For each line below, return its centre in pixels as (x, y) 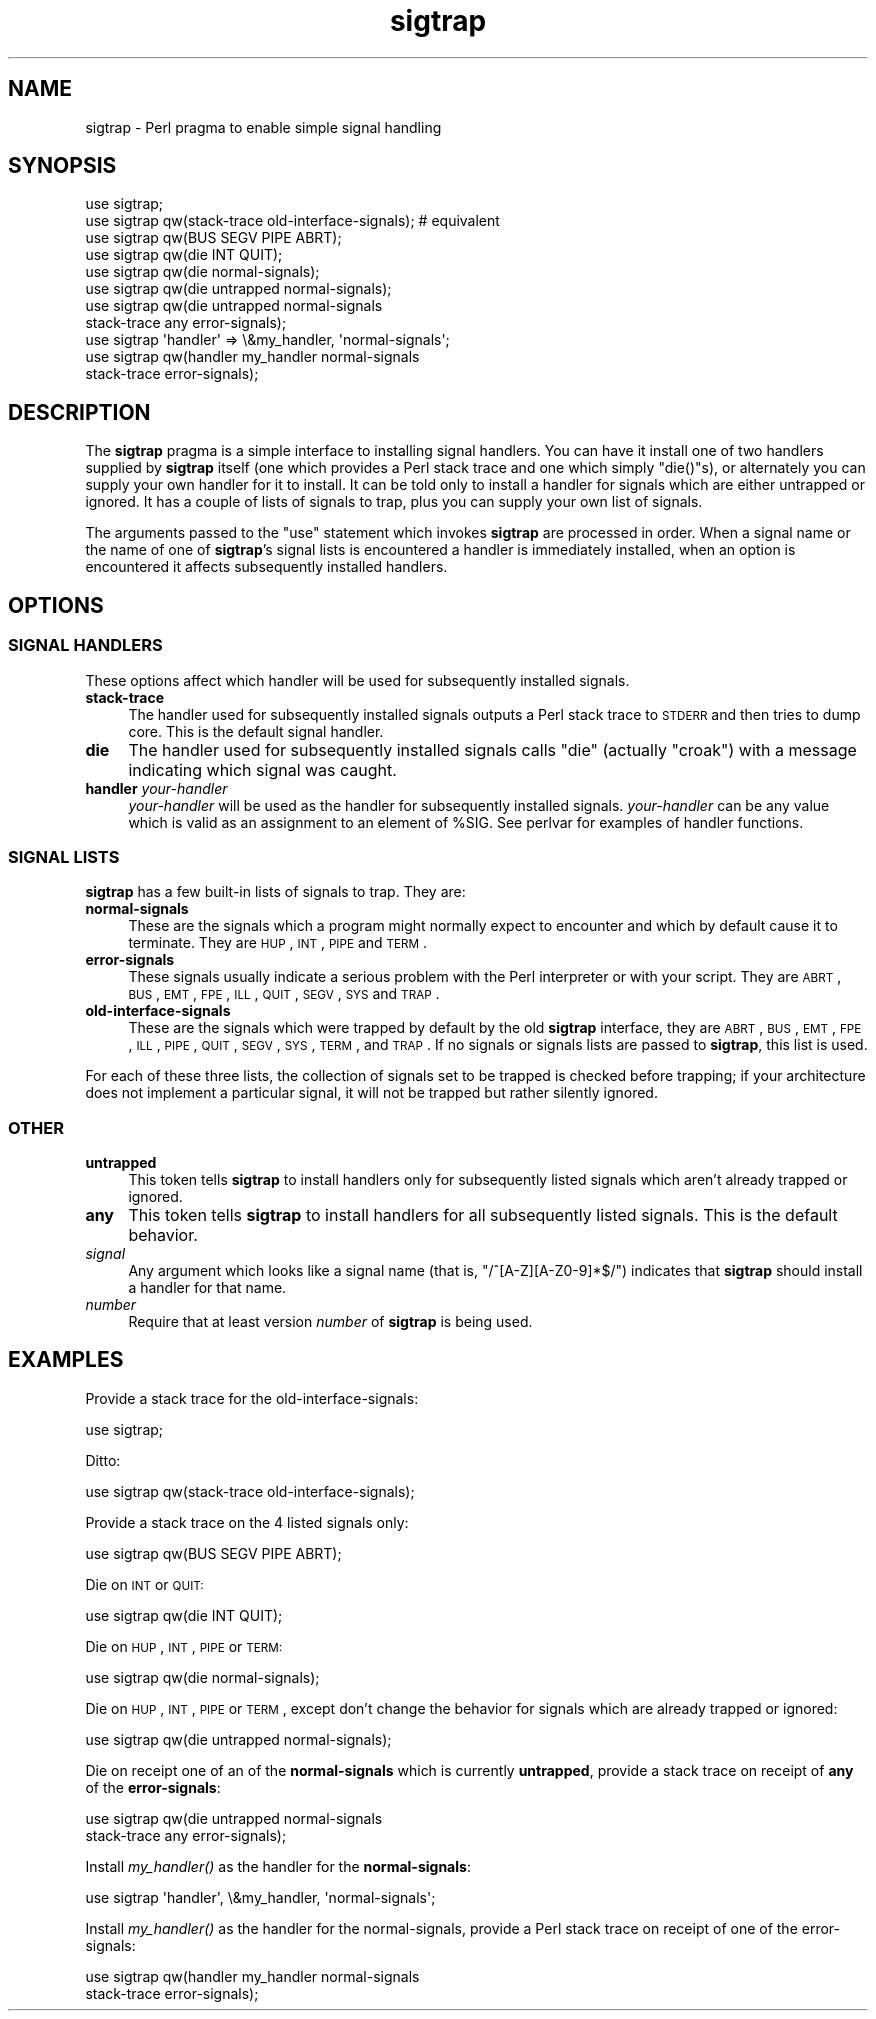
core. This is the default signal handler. (256, 731)
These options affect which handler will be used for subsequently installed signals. (357, 680)
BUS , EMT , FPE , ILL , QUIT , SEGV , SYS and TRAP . (284, 994)
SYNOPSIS (62, 166)
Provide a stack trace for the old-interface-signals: (252, 1398)
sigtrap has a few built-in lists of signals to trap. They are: (275, 892)
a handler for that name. (207, 1287)
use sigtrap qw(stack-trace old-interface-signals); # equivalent (292, 221)
